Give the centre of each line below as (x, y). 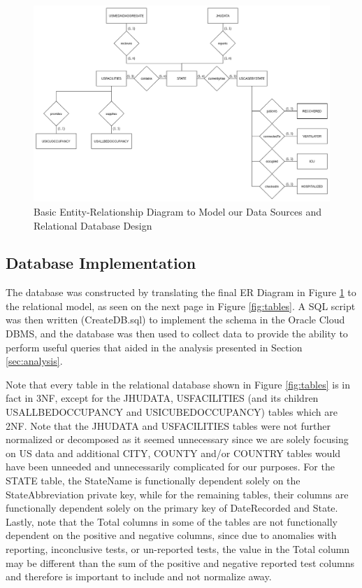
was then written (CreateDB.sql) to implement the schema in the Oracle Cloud (175, 320)
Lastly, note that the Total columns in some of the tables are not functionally (172, 521)
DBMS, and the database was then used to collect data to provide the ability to (177, 334)
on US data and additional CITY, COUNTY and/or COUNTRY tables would (173, 453)
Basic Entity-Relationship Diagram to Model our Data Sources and (178, 211)
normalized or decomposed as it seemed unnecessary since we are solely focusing (177, 439)
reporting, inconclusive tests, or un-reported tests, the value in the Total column (178, 548)
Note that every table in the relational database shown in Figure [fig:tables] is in (178, 384)
